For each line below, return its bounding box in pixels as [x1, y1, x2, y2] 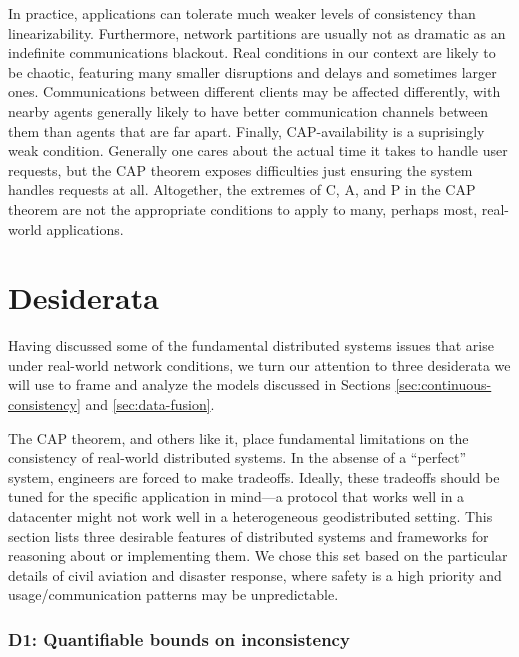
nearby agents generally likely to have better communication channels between [8, 100, 489, 121]
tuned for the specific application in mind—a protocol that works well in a [8, 486, 465, 507]
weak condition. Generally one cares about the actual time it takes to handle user [8, 140, 508, 161]
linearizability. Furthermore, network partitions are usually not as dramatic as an [8, 22, 506, 43]
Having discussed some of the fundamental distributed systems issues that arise [8, 335, 494, 356]
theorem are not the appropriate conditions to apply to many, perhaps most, [8, 198, 478, 219]
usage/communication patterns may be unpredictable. [8, 584, 339, 605]
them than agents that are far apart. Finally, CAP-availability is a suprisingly [8, 120, 485, 141]
